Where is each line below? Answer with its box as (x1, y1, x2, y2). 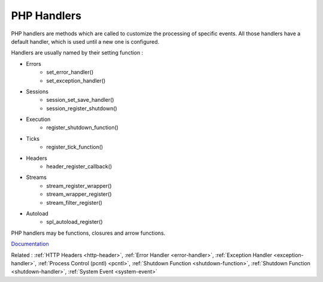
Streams (26, 174, 47, 181)
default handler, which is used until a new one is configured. (11, 38, 160, 45)
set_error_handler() (46, 69, 94, 76)
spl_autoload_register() (46, 219, 103, 226)
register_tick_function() (46, 144, 103, 151)
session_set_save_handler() (46, 96, 114, 104)
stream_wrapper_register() (46, 190, 112, 198)
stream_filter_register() (46, 199, 103, 206)
